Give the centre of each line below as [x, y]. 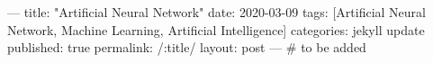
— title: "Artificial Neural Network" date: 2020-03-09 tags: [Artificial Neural [216, 12]
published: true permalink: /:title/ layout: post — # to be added [187, 47]
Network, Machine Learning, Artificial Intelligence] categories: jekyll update [216, 29]
